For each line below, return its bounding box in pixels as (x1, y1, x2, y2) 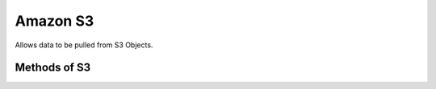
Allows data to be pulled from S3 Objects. (15, 40, 153, 50)
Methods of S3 (15, 61, 91, 75)
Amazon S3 (15, 12, 94, 30)
